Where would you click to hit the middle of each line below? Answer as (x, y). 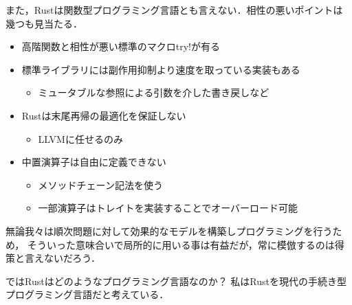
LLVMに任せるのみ (80, 138)
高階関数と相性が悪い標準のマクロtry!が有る (121, 46)
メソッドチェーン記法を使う (100, 184)
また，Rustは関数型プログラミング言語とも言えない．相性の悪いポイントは (174, 10)
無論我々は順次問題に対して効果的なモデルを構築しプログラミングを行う (169, 230)
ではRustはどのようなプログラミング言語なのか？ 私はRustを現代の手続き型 (176, 281)
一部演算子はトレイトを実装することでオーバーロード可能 (168, 208)
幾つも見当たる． (44, 23)
